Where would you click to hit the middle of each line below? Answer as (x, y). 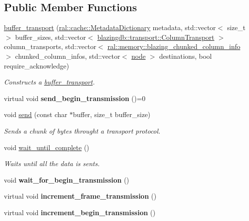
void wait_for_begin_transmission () (67, 179)
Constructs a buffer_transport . (50, 82)
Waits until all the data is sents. (52, 163)
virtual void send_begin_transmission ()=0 (75, 98)
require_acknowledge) (37, 65)
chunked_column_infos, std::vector (68, 56)
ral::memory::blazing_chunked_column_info (174, 46)
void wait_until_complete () (47, 147)
